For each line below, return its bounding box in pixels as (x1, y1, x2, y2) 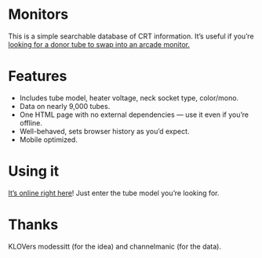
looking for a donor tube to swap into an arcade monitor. (8, 39, 191, 49)
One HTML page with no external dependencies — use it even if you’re (19, 110, 249, 119)
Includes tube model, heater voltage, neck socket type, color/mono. (19, 93, 239, 103)
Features (8, 67, 67, 85)
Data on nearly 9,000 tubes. (19, 101, 111, 111)
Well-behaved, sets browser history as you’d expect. (19, 126, 190, 136)
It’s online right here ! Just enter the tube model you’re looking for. (8, 188, 220, 198)
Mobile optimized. (19, 135, 78, 144)
